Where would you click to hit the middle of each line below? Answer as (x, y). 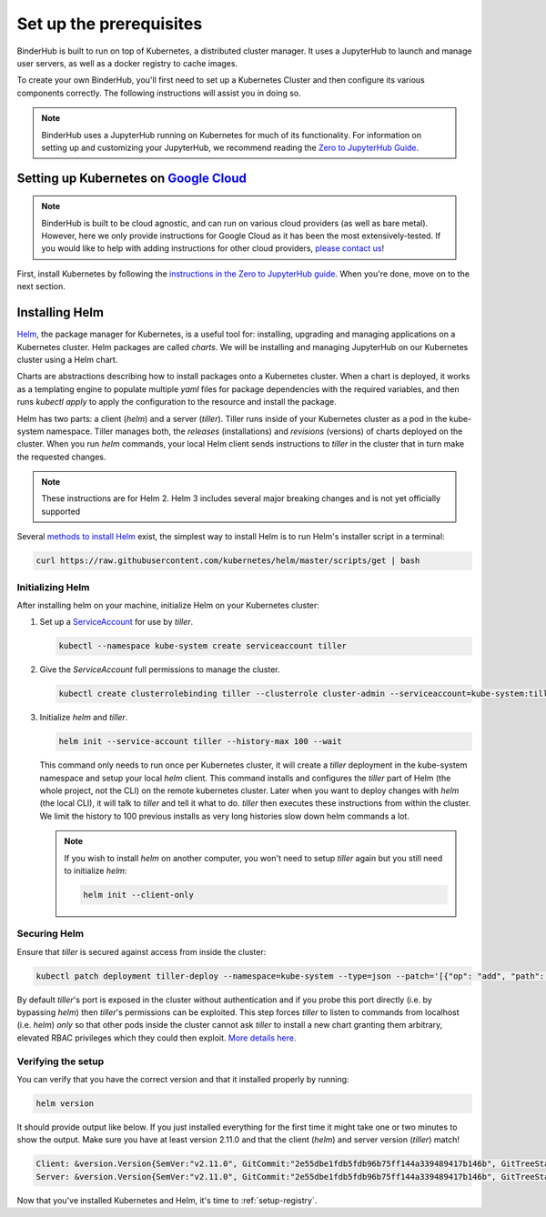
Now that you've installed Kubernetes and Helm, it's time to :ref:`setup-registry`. (167, 1200)
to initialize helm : (96, 870)
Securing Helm (51, 934)
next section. (41, 287)
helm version (65, 1103)
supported (61, 511)
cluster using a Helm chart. (67, 359)
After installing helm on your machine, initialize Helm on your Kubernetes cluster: (168, 605)
